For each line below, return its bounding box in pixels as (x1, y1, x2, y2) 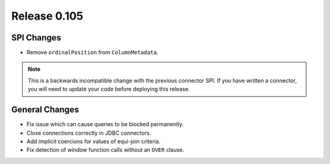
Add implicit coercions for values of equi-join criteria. (26, 138, 161, 145)
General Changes (11, 105, 79, 115)
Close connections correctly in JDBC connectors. (26, 129, 152, 136)
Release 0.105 (11, 9, 84, 23)
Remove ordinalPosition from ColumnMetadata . (26, 49, 159, 56)
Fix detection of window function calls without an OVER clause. (26, 146, 185, 154)
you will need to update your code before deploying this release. (28, 86, 190, 93)
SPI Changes (11, 32, 61, 43)
